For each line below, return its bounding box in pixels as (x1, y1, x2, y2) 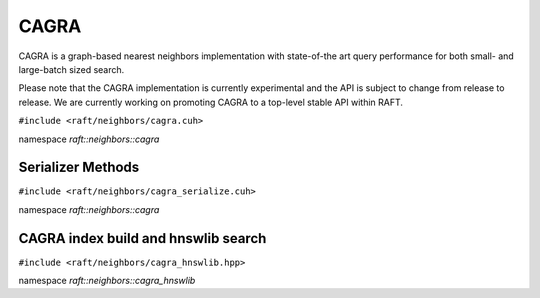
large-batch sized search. (18, 63, 125, 75)
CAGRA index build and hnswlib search (18, 230, 267, 247)
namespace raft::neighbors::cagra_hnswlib (18, 275, 196, 287)
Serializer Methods (18, 159, 140, 176)
